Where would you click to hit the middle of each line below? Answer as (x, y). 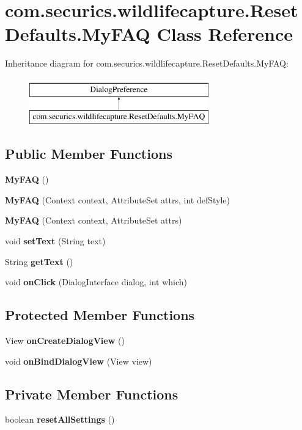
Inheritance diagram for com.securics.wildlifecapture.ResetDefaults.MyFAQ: (147, 63)
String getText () (39, 261)
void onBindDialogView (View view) (79, 361)
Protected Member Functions (100, 315)
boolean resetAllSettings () (60, 419)
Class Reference (225, 34)
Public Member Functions (89, 154)
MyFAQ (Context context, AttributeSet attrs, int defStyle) (118, 199)
